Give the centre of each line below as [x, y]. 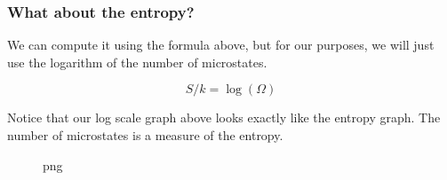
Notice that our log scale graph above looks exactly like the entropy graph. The [224, 117]
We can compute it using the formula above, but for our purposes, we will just [221, 45]
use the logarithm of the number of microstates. [137, 62]
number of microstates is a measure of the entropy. [145, 135]
